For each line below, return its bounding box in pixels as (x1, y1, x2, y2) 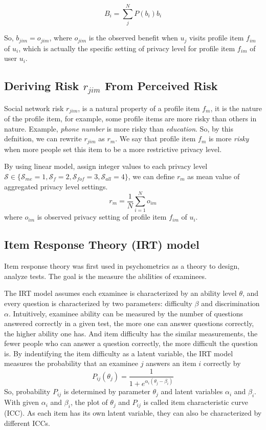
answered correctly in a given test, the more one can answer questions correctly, (4, 318, 254, 329)
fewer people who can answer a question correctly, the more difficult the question (4, 338, 258, 349)
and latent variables (161, 386, 223, 397)
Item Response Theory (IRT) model (4, 236, 199, 252)
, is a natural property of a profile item (78, 102, 200, 113)
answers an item (146, 358, 196, 369)
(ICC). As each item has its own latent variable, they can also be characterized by (4, 407, 262, 418)
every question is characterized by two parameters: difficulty (4, 297, 192, 308)
